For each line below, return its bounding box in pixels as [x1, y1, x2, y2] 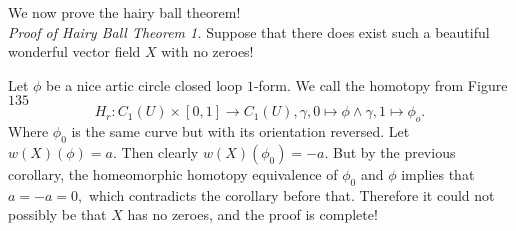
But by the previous [333, 141, 456, 162]
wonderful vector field [8, 41, 141, 62]
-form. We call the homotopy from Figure [253, 74, 508, 95]
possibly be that [8, 204, 107, 225]
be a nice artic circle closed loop [46, 74, 243, 95]
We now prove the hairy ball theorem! [8, 2, 241, 22]
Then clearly [121, 141, 199, 162]
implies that [401, 163, 475, 184]
